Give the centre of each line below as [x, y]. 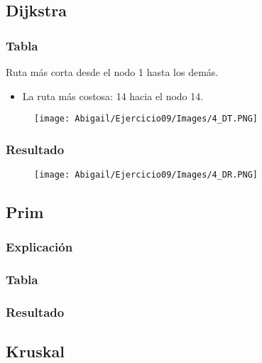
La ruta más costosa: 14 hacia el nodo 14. [113, 96]
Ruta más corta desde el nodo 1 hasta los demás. [112, 72]
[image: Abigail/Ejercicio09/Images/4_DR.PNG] [146, 175]
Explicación [39, 247]
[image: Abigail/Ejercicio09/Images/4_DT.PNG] [146, 119]
